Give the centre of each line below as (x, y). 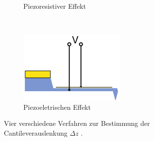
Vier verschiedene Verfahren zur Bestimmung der (77, 123)
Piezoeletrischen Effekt (57, 107)
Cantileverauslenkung (36, 132)
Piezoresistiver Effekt (55, 6)
